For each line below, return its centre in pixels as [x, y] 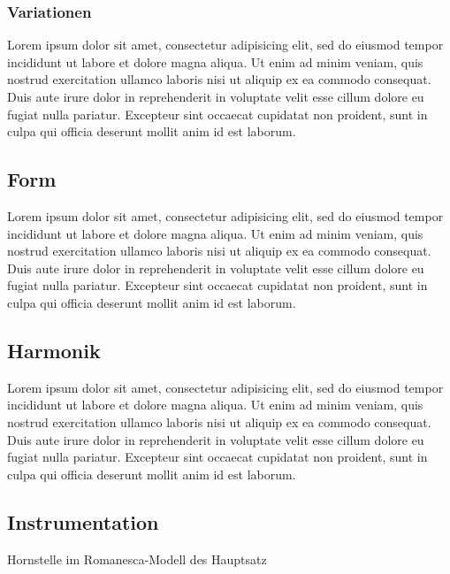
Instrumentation [83, 521]
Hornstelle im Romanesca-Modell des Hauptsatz [137, 559]
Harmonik [54, 350]
